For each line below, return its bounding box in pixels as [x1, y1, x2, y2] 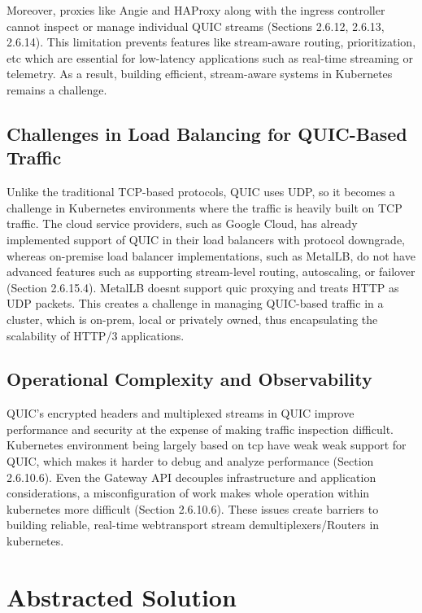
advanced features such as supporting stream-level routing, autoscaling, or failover [7, 263, 415, 280]
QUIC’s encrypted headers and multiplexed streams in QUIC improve [7, 405, 355, 422]
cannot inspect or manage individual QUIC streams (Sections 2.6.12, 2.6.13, [7, 17, 385, 34]
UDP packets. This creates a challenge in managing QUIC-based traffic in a [7, 295, 384, 312]
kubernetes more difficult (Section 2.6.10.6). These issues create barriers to [7, 500, 379, 517]
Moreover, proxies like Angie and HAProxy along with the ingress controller [7, 2, 385, 18]
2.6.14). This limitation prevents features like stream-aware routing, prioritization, [7, 33, 416, 50]
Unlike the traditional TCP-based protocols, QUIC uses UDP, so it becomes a [7, 183, 395, 200]
